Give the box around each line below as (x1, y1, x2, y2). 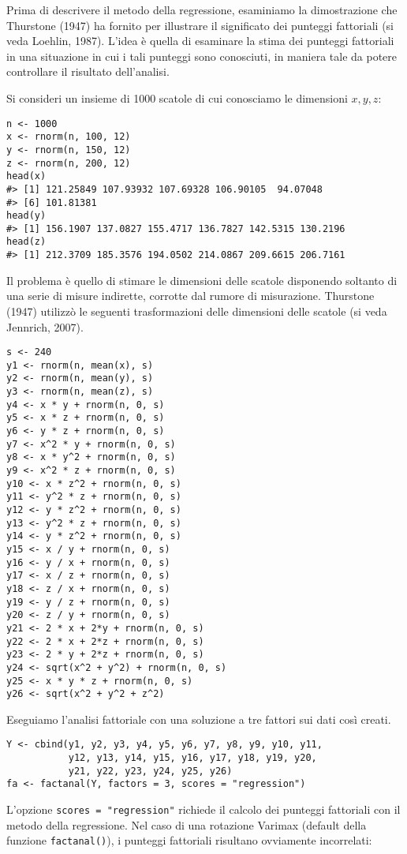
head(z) (6, 236, 47, 248)
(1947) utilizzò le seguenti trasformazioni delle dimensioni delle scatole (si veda (6, 302, 387, 319)
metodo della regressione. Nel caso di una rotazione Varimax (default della (6, 816, 367, 833)
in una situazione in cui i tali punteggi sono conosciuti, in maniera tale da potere (6, 47, 397, 64)
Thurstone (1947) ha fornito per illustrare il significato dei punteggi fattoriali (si (6, 17, 394, 33)
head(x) (6, 170, 47, 182)
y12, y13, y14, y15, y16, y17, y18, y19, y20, (68, 752, 317, 764)
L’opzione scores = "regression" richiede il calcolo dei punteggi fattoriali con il (6, 801, 401, 818)
